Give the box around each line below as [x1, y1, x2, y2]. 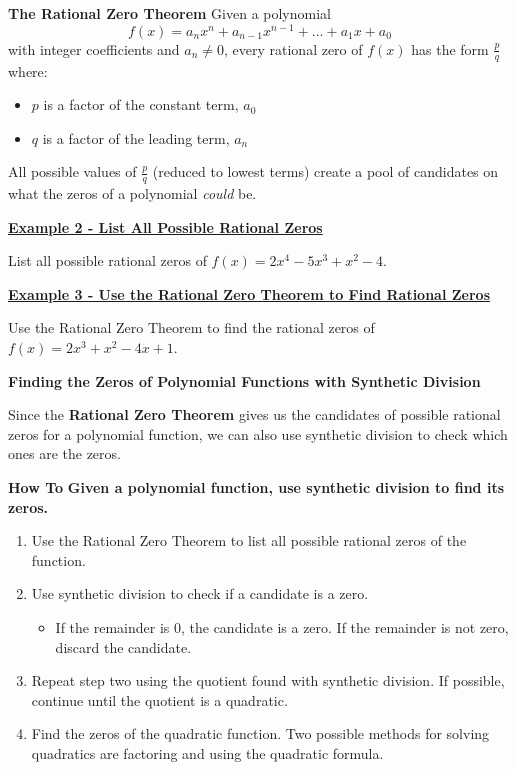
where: [8, 60, 48, 81]
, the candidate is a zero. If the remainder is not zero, [180, 617, 509, 638]
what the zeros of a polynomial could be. [8, 183, 257, 204]
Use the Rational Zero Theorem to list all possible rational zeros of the [31, 530, 467, 551]
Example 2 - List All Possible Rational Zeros [8, 216, 323, 237]
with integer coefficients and [8, 38, 180, 59]
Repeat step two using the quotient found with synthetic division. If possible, [31, 670, 505, 691]
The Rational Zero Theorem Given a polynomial [8, 3, 331, 23]
